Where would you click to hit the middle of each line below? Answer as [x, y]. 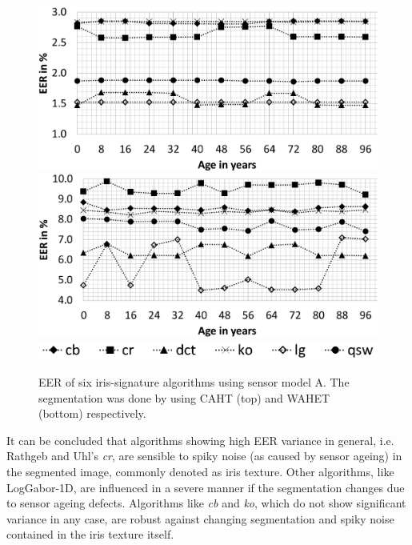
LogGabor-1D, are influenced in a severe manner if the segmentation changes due [206, 487]
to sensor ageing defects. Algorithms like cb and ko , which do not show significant [206, 503]
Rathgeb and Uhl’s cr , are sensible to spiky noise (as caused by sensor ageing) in [204, 456]
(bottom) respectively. [92, 413]
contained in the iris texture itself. [90, 534]
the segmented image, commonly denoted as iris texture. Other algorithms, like [200, 472]
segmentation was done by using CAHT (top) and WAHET [184, 397]
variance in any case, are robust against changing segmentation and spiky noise [200, 518]
